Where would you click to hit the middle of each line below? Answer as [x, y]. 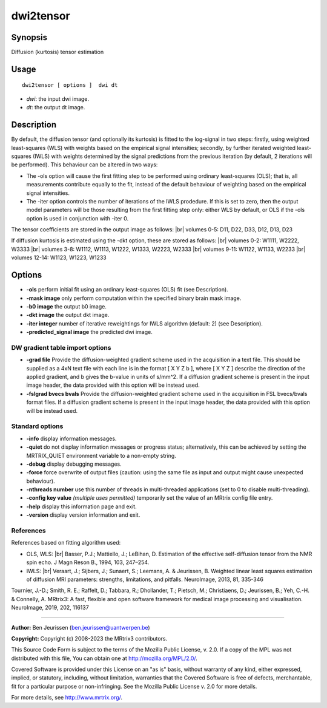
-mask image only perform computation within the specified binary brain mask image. [134, 298]
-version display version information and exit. [83, 515]
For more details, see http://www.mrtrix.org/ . [67, 698]
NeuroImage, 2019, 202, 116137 [50, 608]
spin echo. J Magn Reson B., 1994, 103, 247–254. [88, 562]
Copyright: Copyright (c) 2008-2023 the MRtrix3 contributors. [89, 638]
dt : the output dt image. [56, 107]
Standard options [37, 426]
